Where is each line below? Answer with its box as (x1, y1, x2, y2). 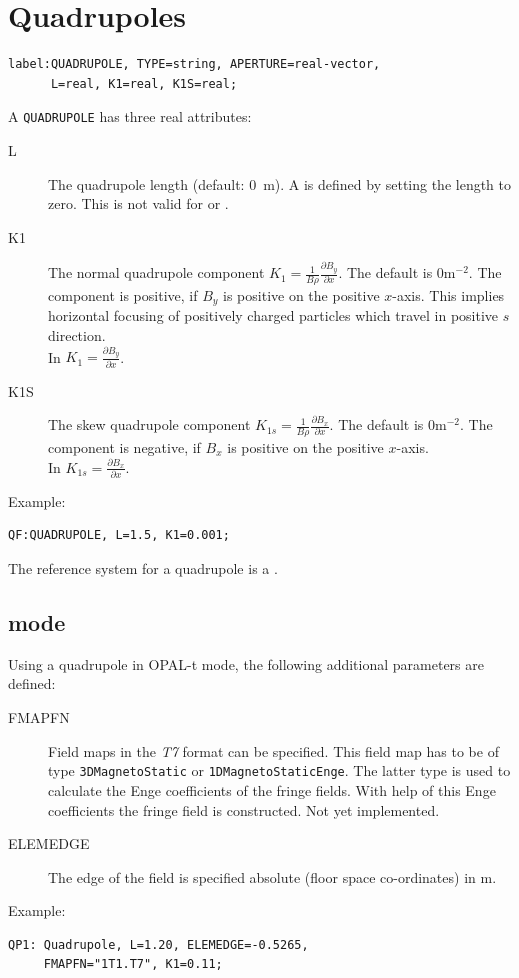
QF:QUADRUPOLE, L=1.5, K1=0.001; (8, 528, 230, 543)
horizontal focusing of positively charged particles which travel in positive (48, 305, 499, 326)
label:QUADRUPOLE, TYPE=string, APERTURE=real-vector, (8, 57, 381, 72)
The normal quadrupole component (48, 262, 265, 283)
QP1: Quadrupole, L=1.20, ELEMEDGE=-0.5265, (8, 937, 309, 952)
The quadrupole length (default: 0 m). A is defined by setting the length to (48, 173, 512, 194)
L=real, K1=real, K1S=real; (50, 76, 238, 91)
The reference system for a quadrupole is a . (8, 558, 278, 579)
